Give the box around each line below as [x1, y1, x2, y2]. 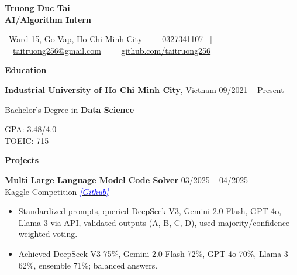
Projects [5, 154, 39, 166]
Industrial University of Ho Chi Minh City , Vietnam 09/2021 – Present [5, 83, 284, 95]
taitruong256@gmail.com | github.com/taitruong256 [13, 44, 211, 56]
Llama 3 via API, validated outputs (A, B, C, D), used [18, 216, 216, 228]
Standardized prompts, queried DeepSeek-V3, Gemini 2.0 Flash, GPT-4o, [18, 205, 282, 217]
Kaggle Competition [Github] [5, 185, 109, 197]
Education [5, 64, 47, 76]
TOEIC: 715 [5, 134, 49, 146]
